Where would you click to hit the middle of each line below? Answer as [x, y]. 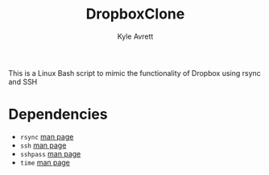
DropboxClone [135, 14]
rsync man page [47, 136]
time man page [45, 162]
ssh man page [43, 145]
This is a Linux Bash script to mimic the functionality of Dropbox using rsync [135, 73]
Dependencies [58, 115]
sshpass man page [50, 153]
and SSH [23, 81]
